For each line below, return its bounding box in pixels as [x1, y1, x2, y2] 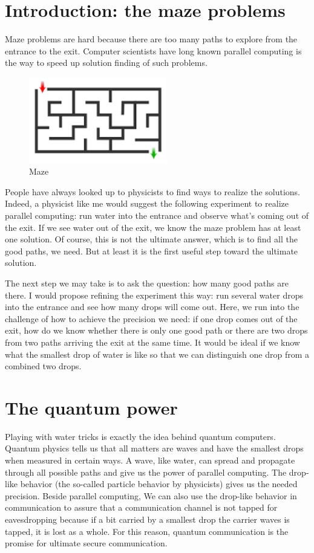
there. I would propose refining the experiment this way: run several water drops [5, 288, 303, 301]
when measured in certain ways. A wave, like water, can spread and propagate [5, 454, 295, 467]
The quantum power [5, 395, 178, 419]
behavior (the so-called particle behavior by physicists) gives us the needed [20, 477, 298, 490]
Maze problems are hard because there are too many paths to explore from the [5, 33, 298, 45]
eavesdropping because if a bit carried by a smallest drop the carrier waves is [5, 513, 290, 525]
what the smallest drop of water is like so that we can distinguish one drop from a [5, 348, 310, 360]
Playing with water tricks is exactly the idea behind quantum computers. [5, 430, 276, 442]
